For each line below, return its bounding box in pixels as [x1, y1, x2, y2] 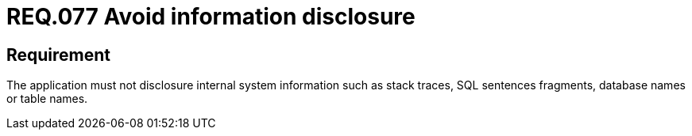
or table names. [6, 92, 88, 106]
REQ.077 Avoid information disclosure [6, 3, 416, 30]
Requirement [6, 44, 111, 65]
